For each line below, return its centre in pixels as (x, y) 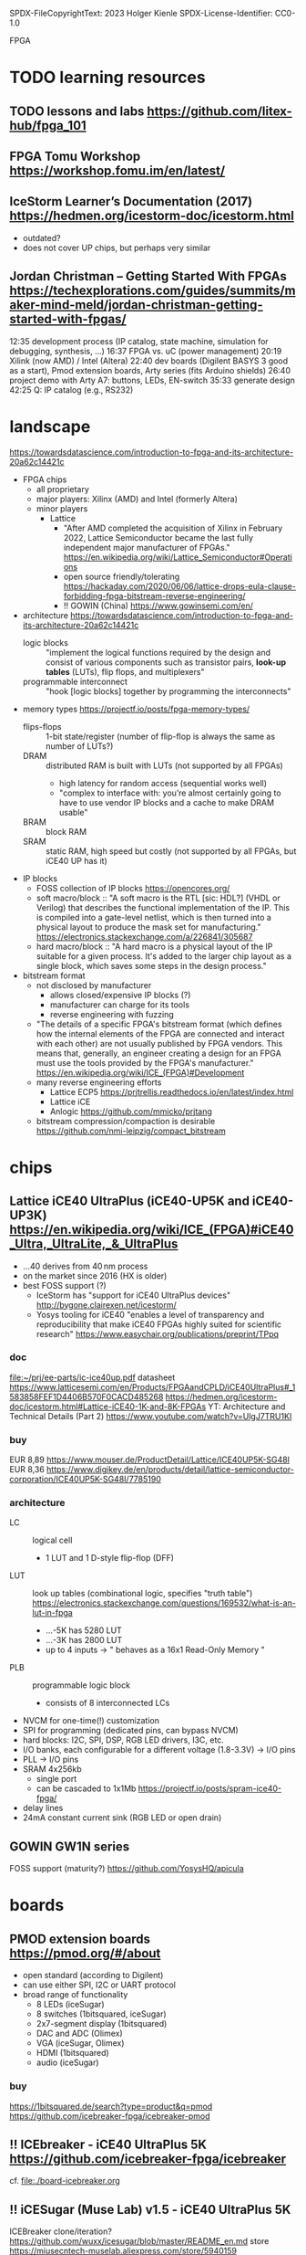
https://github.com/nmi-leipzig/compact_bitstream (131, 1131)
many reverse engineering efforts (99, 1082)
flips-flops (42, 726)
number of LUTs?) (79, 746)
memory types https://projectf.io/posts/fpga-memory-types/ (136, 709)
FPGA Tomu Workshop (75, 156)
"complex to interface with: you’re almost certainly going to (170, 793)
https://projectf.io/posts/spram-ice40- (210, 1788)
